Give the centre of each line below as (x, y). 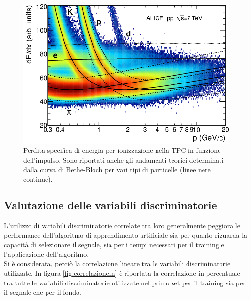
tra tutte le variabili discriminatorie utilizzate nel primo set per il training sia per (125, 282)
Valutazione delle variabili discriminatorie (110, 205)
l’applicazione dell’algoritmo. (47, 254)
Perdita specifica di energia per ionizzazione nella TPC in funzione (122, 150)
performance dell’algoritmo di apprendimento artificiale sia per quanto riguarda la (126, 235)
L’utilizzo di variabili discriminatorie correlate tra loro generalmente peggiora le (122, 225)
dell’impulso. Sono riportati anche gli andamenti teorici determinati (124, 160)
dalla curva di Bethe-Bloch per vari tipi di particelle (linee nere (117, 169)
